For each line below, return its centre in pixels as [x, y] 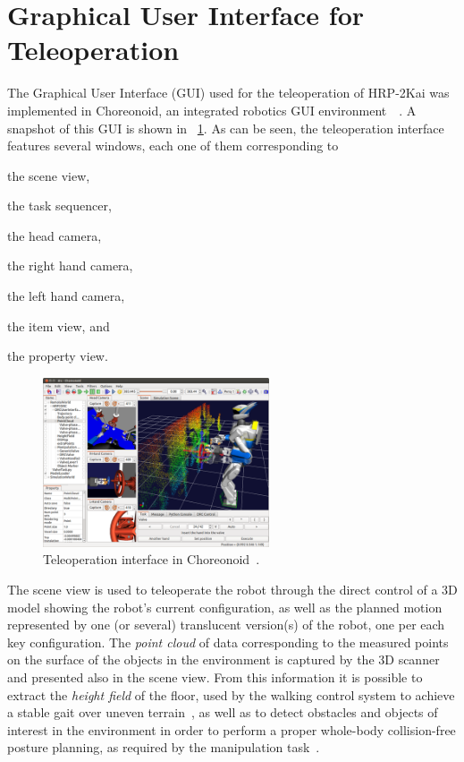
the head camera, [55, 235]
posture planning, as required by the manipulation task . [164, 747]
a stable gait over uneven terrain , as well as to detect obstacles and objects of [223, 712]
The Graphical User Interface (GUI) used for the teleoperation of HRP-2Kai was [228, 93]
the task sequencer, [59, 205]
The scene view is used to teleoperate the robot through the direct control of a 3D [232, 589]
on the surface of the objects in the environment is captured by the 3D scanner [224, 659]
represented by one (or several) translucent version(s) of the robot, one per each [226, 625]
